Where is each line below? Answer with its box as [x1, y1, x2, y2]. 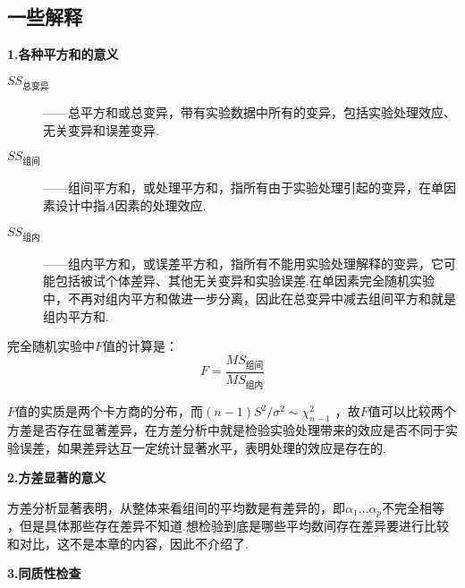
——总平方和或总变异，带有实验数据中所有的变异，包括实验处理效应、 [43, 102, 456, 121]
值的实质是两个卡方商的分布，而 [15, 402, 204, 421]
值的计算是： [103, 337, 179, 355]
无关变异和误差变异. [43, 120, 159, 139]
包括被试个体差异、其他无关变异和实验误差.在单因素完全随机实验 [55, 271, 435, 290]
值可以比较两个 [368, 402, 456, 421]
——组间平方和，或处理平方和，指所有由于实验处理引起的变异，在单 [43, 178, 444, 197]
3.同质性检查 [7, 564, 81, 583]
